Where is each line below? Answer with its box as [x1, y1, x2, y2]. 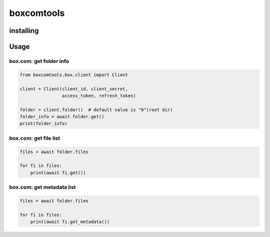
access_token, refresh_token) [61, 93, 136, 98]
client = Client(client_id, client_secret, [19, 86, 128, 92]
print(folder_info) [19, 121, 67, 127]
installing [9, 26, 39, 35]
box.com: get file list [9, 135, 60, 142]
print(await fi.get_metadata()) [30, 219, 110, 225]
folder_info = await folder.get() [19, 114, 104, 120]
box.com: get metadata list [9, 184, 76, 191]
